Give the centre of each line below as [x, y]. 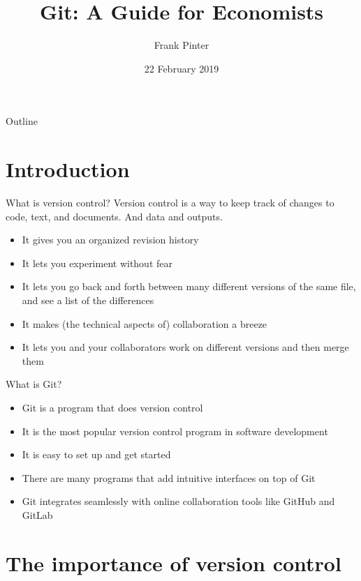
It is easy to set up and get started [96, 454]
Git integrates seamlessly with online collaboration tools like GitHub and [178, 501]
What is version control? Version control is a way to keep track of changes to [170, 203]
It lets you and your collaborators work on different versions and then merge [185, 347]
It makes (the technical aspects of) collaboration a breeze [145, 323]
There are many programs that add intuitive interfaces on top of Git [169, 477]
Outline [22, 121]
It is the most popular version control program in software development [175, 431]
